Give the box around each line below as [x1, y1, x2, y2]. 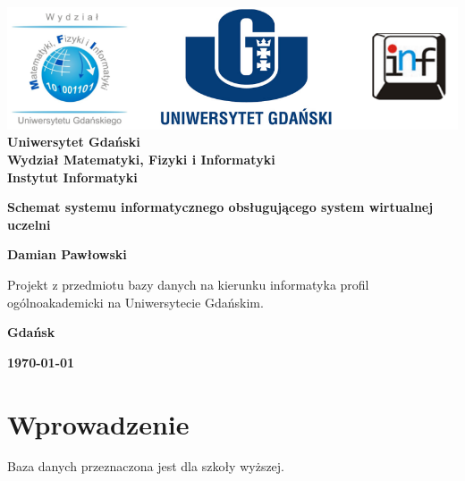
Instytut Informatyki [7, 167, 138, 186]
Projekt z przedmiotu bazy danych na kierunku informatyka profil [7, 274, 369, 293]
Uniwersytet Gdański [7, 132, 140, 151]
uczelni [7, 215, 51, 233]
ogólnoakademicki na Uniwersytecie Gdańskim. [7, 292, 264, 311]
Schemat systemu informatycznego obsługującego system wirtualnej [7, 198, 434, 216]
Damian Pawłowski [7, 245, 127, 264]
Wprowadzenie [7, 405, 190, 442]
